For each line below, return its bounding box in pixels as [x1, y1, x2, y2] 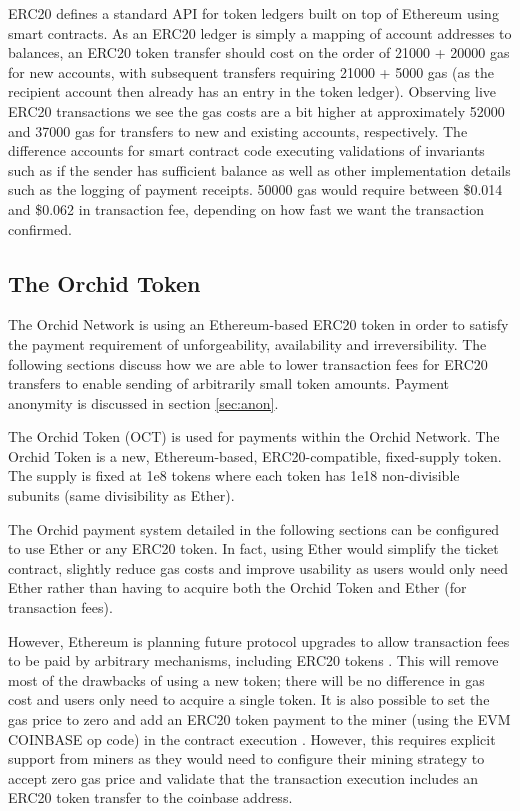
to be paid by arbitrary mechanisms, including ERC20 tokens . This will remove [8, 650, 499, 671]
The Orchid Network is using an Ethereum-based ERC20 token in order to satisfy [8, 314, 509, 335]
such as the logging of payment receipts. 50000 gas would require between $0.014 [8, 179, 503, 200]
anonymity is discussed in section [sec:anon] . [8, 392, 279, 413]
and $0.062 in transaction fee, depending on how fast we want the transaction [8, 198, 484, 219]
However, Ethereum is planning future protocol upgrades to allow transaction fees [8, 630, 510, 651]
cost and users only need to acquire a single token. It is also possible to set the [8, 689, 490, 710]
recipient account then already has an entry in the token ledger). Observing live [8, 81, 497, 102]
